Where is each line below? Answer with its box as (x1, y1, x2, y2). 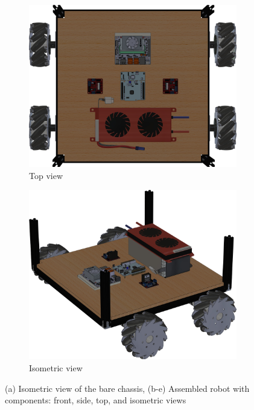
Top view (29, 169, 63, 181)
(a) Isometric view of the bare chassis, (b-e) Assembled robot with (5, 382, 250, 394)
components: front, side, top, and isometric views (5, 394, 186, 406)
